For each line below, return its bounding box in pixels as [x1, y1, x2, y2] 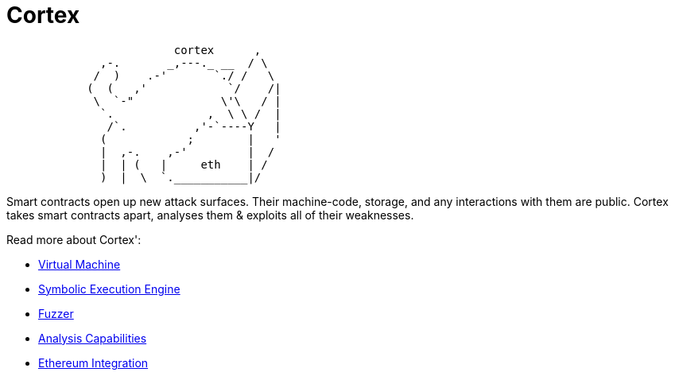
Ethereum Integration [38, 355, 149, 370]
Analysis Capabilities [38, 331, 147, 345]
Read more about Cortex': [6, 232, 142, 246]
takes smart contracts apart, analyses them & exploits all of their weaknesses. [6, 207, 414, 222]
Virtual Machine [38, 257, 121, 271]
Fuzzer [38, 306, 74, 320]
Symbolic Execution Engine [38, 281, 180, 296]
